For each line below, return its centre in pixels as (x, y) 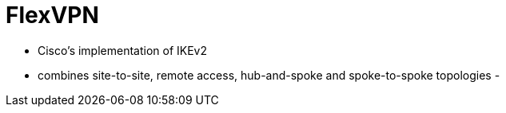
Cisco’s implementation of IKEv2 (123, 50)
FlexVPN (52, 15)
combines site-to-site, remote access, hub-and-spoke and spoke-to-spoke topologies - (269, 75)
